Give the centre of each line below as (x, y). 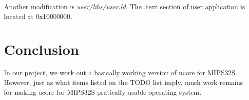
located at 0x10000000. (38, 16)
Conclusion (42, 49)
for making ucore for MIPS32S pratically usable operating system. (103, 92)
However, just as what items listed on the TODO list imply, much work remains (124, 82)
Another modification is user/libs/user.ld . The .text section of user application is (124, 6)
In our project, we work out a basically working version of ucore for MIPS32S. (121, 73)
